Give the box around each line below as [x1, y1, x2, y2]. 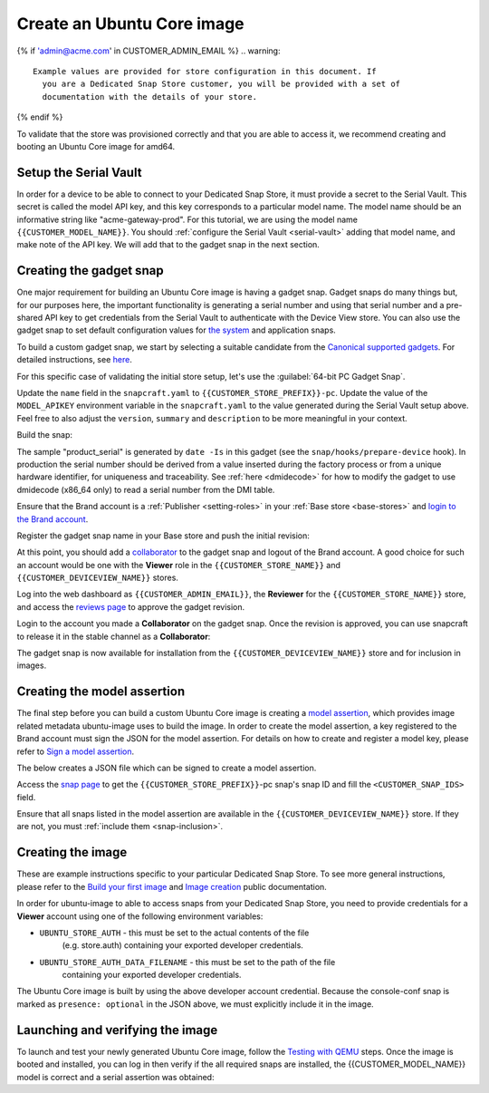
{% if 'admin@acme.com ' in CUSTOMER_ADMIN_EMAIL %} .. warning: [16, 45, 281, 56]
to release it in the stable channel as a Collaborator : [16, 631, 211, 642]
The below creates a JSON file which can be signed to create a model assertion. [16, 762, 317, 773]
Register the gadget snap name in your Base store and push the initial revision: [16, 530, 310, 541]
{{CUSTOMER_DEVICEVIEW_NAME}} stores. [16, 572, 178, 584]
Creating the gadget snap [16, 263, 164, 278]
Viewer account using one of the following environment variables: [16, 911, 264, 922]
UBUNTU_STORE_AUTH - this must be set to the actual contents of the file [39, 927, 310, 938]
